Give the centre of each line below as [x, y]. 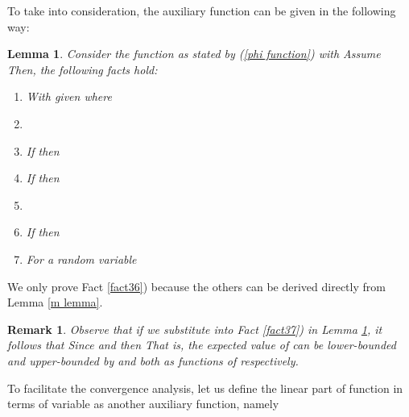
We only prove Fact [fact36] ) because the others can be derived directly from [196, 286]
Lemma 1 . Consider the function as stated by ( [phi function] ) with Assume [194, 54]
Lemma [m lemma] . [55, 302]
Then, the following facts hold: [83, 69]
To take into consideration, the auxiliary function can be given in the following [202, 10]
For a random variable [81, 259]
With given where [69, 96]
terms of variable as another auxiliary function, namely [143, 404]
